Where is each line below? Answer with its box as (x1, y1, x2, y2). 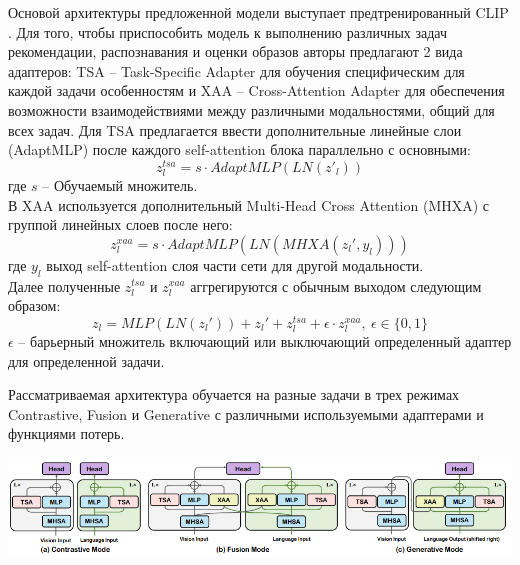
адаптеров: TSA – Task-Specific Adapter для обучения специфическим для (8, 60, 465, 81)
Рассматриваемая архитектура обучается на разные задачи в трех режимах (8, 384, 460, 405)
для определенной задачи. (8, 350, 165, 371)
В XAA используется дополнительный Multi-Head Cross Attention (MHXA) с (8, 194, 490, 215)
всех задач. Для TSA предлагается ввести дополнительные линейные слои (8, 119, 462, 140)
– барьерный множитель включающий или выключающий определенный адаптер (18, 330, 512, 351)
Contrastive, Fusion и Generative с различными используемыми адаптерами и (8, 403, 484, 424)
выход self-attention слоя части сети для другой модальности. (46, 254, 424, 275)
